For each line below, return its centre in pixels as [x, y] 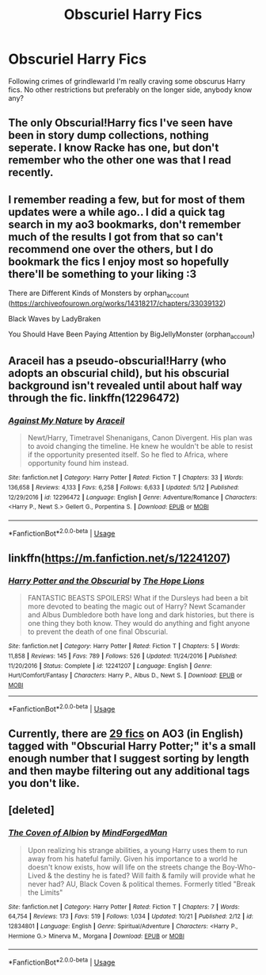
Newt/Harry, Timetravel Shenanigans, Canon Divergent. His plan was [140, 438]
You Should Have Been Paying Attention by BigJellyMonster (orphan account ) [132, 335]
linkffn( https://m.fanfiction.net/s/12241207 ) [120, 558]
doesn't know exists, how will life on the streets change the [124, 867]
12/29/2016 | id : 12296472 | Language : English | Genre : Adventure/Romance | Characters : [133, 497]
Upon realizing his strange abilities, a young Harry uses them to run [137, 850]
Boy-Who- [239, 867]
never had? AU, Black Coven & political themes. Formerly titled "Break [141, 884]
